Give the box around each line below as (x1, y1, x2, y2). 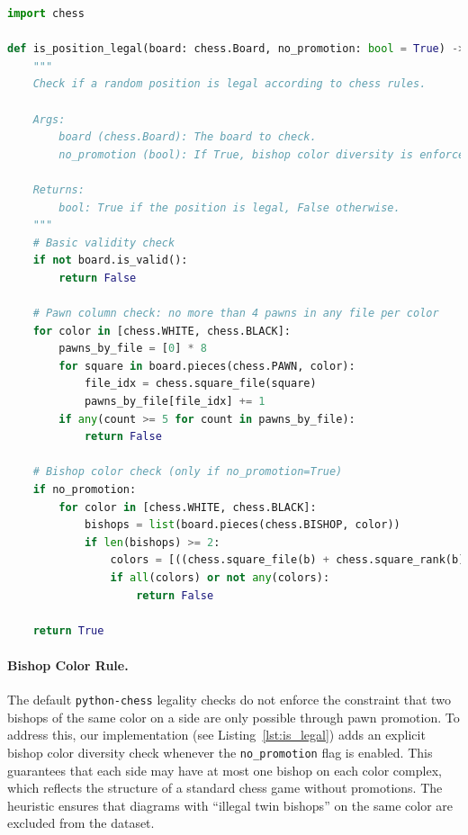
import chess (7, 7, 85, 20)
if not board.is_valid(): (32, 254, 188, 267)
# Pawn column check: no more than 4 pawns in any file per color (32, 307, 439, 320)
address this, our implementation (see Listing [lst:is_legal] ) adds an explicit (7, 725, 426, 744)
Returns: (32, 183, 85, 196)
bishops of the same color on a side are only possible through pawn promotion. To (7, 707, 460, 726)
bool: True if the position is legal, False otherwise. (58, 201, 400, 214)
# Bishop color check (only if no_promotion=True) (32, 465, 343, 479)
